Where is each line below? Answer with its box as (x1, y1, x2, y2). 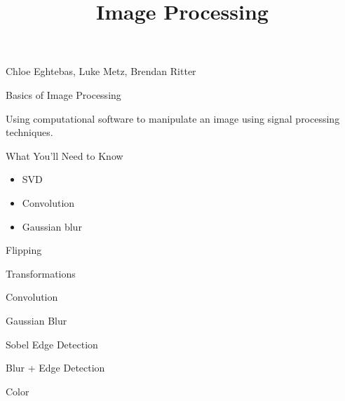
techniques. (6, 125, 53, 140)
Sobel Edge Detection (6, 337, 98, 351)
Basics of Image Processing (6, 87, 121, 102)
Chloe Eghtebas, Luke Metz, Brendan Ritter (6, 64, 196, 79)
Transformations (6, 266, 76, 280)
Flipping (6, 243, 42, 257)
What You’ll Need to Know (6, 148, 123, 163)
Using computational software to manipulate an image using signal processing (6, 111, 340, 125)
